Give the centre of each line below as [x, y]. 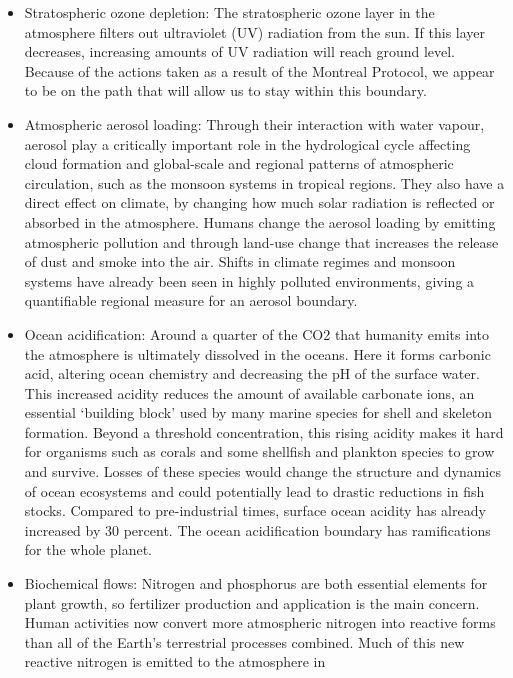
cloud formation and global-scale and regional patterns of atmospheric [239, 163]
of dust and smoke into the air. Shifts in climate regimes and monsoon [240, 261]
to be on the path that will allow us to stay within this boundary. [225, 90]
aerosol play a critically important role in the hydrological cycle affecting [247, 143]
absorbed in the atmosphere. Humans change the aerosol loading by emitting [260, 221]
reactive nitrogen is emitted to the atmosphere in [175, 661]
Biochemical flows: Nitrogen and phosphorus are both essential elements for [256, 583]
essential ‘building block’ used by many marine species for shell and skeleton [258, 412]
